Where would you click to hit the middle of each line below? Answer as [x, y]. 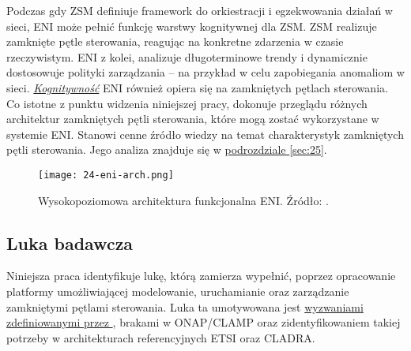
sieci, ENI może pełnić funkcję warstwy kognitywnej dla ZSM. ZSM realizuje [192, 26]
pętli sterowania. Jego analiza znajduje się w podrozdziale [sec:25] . [167, 149]
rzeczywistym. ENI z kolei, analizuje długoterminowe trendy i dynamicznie [187, 56]
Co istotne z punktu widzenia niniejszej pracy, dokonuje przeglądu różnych [187, 103]
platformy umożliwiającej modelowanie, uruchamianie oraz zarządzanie [178, 291]
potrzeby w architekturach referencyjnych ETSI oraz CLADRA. [161, 337]
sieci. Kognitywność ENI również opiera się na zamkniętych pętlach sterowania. [197, 87]
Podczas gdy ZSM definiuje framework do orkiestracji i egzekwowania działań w [200, 10]
